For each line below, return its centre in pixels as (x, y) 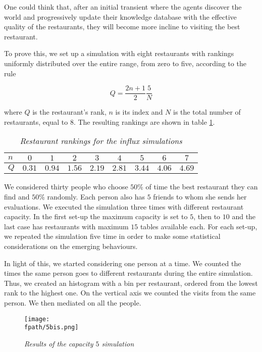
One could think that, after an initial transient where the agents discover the (123, 7)
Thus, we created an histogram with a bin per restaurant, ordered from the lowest (131, 283)
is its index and (139, 112)
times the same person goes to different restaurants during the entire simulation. (128, 273)
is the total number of (207, 112)
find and (17, 196)
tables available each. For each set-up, (199, 226)
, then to (207, 216)
